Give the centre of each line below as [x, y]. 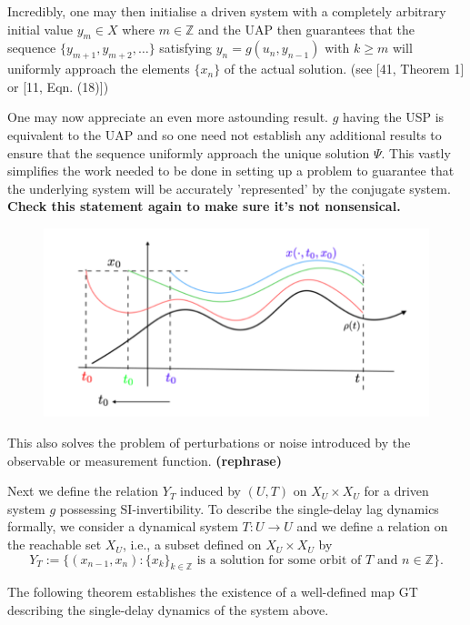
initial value [40, 29]
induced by [210, 491]
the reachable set [55, 544]
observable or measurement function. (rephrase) [145, 460]
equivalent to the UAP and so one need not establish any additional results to [225, 134]
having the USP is [394, 117]
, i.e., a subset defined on [192, 544]
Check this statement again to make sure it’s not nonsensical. [204, 206]
